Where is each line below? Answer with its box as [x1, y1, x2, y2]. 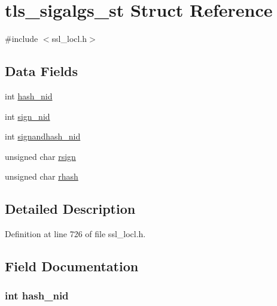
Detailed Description [5, 199, 136, 218]
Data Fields [5, 62, 78, 80]
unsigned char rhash [5, 170, 78, 183]
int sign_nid [5, 110, 50, 122]
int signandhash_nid [5, 130, 81, 143]
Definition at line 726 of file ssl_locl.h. [5, 228, 146, 240]
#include [5, 32, 38, 45]
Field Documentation [5, 257, 139, 275]
